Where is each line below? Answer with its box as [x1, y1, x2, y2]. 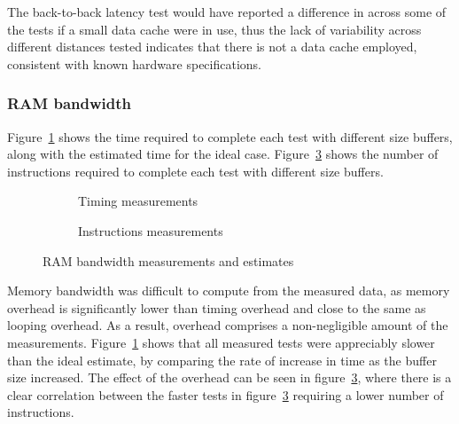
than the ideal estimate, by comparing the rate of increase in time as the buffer [7, 350, 437, 369]
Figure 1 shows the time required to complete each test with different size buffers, [7, 127, 453, 145]
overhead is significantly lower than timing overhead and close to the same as [7, 298, 426, 317]
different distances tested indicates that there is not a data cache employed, [7, 37, 417, 56]
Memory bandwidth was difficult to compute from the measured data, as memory [7, 281, 450, 300]
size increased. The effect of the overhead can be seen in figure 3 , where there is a [7, 368, 452, 387]
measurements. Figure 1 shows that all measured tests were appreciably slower [7, 333, 435, 351]
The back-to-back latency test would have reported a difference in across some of [7, 3, 447, 20]
